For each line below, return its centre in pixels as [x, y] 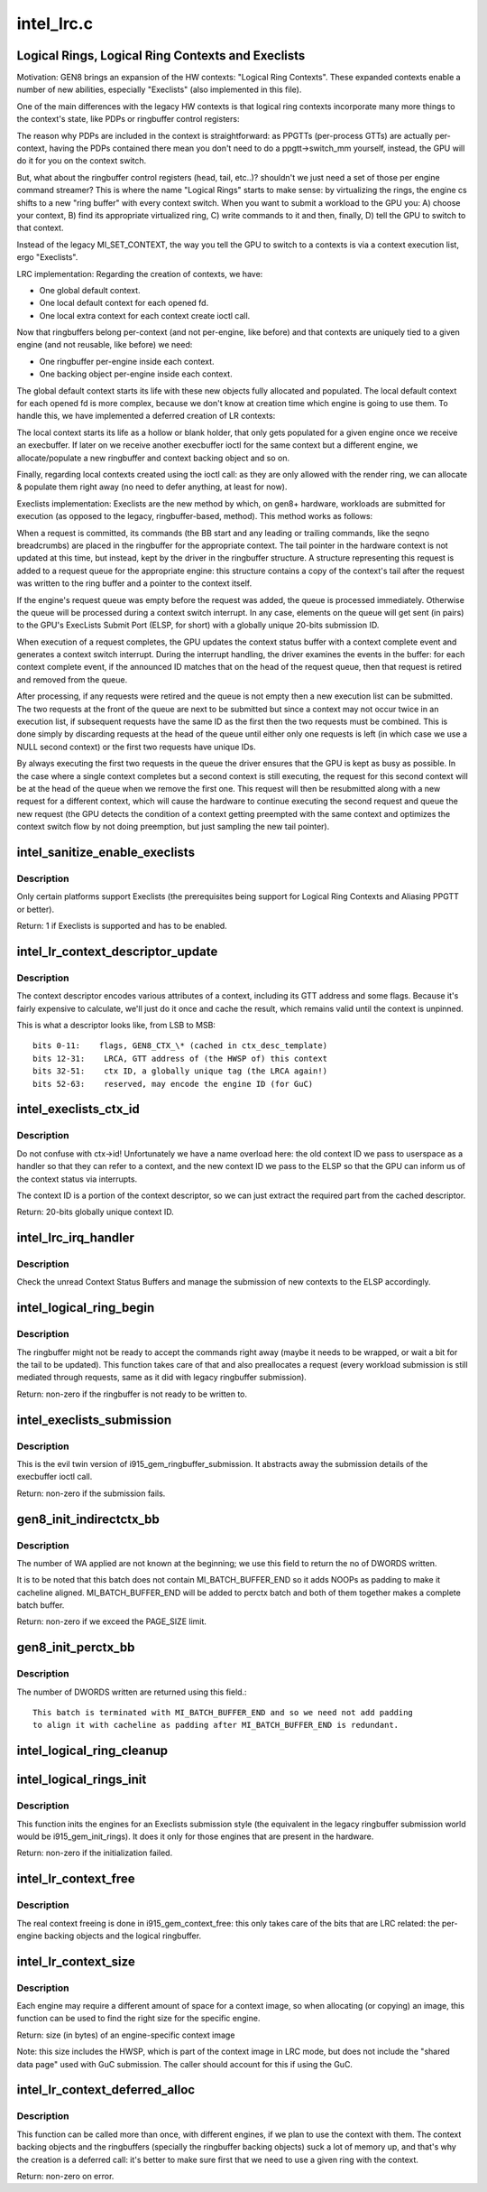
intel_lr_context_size [76, 1961]
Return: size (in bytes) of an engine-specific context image [126, 2035]
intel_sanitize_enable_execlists [106, 852]
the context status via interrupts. [77, 1179]
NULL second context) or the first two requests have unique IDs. [136, 747]
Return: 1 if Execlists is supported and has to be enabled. [122, 926]
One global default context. [90, 290]
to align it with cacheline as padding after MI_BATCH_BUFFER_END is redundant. [216, 1725]
